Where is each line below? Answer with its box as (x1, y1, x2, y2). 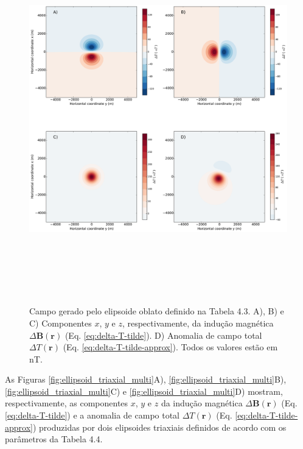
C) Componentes (29, 316, 92, 329)
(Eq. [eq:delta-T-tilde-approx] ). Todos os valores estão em (63, 341, 278, 353)
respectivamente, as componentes (5, 397, 128, 409)
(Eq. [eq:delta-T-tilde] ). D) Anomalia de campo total (64, 328, 262, 341)
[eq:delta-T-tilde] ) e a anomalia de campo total (5, 409, 179, 422)
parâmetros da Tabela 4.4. (5, 433, 103, 445)
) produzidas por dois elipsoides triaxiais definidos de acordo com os (32, 420, 287, 433)
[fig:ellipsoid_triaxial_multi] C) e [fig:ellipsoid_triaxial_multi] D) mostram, (5, 384, 283, 397)
